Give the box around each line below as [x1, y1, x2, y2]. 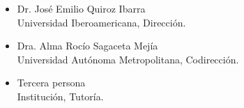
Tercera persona [17, 75, 86, 90]
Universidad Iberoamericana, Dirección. [17, 15, 186, 29]
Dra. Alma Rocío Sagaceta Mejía [17, 38, 158, 53]
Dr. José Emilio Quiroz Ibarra [17, 1, 146, 15]
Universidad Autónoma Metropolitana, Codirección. [17, 52, 239, 66]
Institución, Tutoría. [17, 88, 104, 103]
